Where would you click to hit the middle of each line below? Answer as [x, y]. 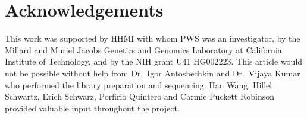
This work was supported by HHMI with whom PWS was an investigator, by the [153, 38]
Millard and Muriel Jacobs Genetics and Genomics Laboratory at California [143, 50]
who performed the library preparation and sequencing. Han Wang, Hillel [139, 84]
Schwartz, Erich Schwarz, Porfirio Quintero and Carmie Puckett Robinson [140, 96]
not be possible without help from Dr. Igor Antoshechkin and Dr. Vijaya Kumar [153, 73]
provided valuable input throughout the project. [92, 108]
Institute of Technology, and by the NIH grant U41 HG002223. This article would [154, 61]
